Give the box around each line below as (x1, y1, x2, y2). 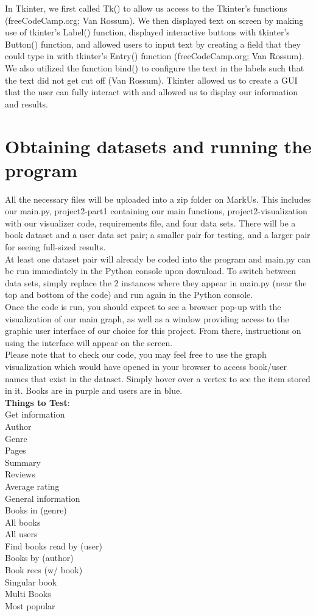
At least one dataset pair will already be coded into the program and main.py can (5, 252, 311, 265)
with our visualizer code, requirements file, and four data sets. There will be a (5, 216, 296, 229)
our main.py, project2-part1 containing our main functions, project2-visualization (5, 205, 307, 217)
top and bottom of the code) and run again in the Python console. (5, 288, 253, 301)
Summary (5, 455, 41, 468)
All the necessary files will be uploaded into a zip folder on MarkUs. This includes (5, 192, 311, 205)
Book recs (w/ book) (5, 563, 83, 576)
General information (5, 491, 80, 504)
